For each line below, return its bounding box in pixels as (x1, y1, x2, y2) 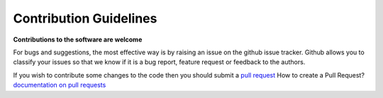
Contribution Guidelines (13, 11, 157, 26)
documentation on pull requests (13, 81, 106, 90)
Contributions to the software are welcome (13, 35, 143, 44)
